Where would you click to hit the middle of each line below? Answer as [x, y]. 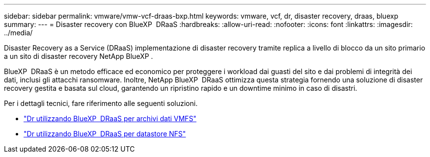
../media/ [18, 33]
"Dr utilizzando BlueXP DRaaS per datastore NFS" [105, 134]
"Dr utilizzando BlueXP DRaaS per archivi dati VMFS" [110, 118]
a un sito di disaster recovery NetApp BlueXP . [79, 56]
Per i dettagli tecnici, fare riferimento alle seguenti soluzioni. [101, 103]
